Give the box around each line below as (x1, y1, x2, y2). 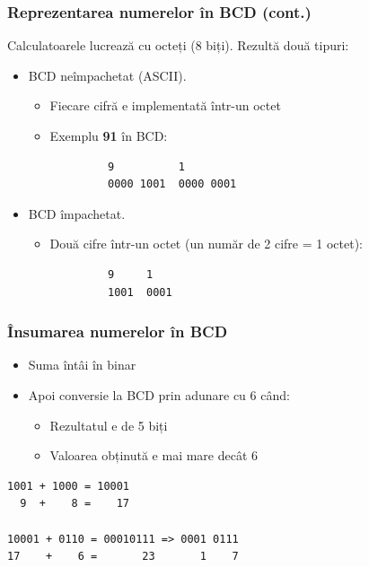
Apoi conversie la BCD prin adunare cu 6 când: (28, 385, 290, 404)
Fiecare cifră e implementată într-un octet (49, 96, 281, 115)
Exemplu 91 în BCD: (49, 126, 168, 144)
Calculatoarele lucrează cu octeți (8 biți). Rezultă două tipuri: (7, 36, 349, 55)
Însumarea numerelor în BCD (7, 320, 228, 343)
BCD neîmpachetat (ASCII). (28, 65, 187, 84)
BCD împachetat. (28, 204, 126, 222)
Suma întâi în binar (28, 355, 136, 374)
